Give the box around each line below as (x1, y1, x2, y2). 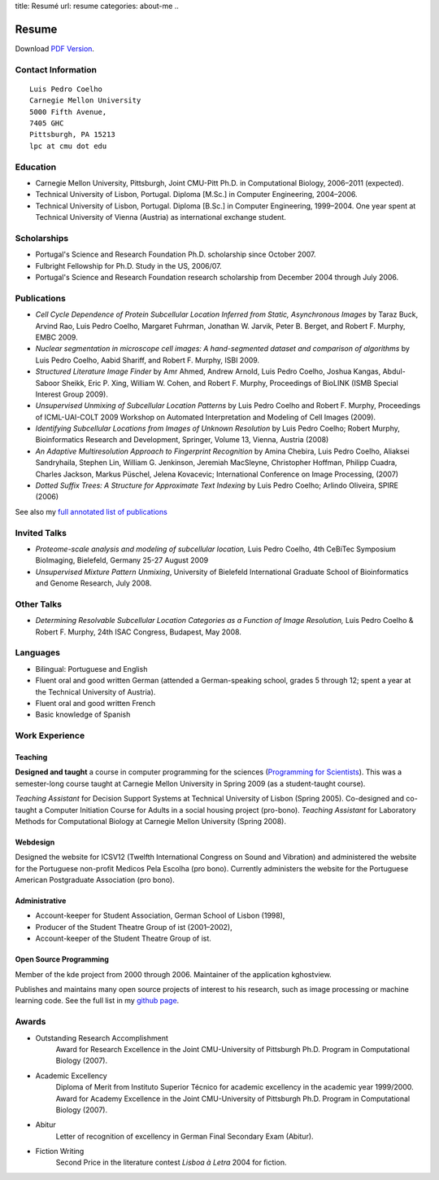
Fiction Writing (35, 1147, 85, 1156)
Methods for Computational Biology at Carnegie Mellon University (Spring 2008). (15, 816, 286, 826)
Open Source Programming (15, 954, 110, 964)
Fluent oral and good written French (35, 698, 156, 708)
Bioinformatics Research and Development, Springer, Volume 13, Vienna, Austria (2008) (35, 435, 329, 445)
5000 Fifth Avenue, (29, 107, 107, 116)
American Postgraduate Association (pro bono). (15, 875, 175, 885)
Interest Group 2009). (35, 389, 109, 399)
